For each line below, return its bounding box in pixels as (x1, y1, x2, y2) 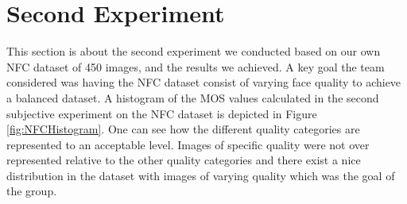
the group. (6, 183, 57, 199)
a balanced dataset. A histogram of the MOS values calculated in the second (6, 89, 379, 106)
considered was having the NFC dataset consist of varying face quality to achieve (6, 74, 401, 90)
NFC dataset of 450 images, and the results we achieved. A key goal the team (6, 58, 385, 75)
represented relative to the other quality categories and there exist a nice (6, 152, 361, 168)
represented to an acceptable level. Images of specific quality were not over (6, 136, 370, 152)
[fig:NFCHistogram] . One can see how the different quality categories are (6, 121, 360, 137)
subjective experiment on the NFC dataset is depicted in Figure (6, 105, 317, 121)
